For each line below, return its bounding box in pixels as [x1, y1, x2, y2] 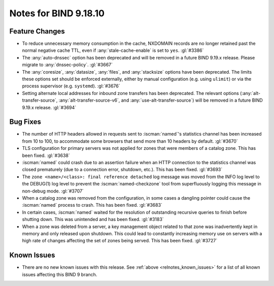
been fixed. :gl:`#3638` [22, 152, 71, 158]
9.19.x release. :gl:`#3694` [22, 104, 77, 110]
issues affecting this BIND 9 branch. [22, 271, 97, 277]
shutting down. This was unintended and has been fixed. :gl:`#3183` [22, 216, 164, 223]
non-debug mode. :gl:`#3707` [22, 188, 84, 194]
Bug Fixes [9, 117, 42, 126]
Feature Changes [9, 27, 65, 36]
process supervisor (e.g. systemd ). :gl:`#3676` [22, 83, 120, 89]
